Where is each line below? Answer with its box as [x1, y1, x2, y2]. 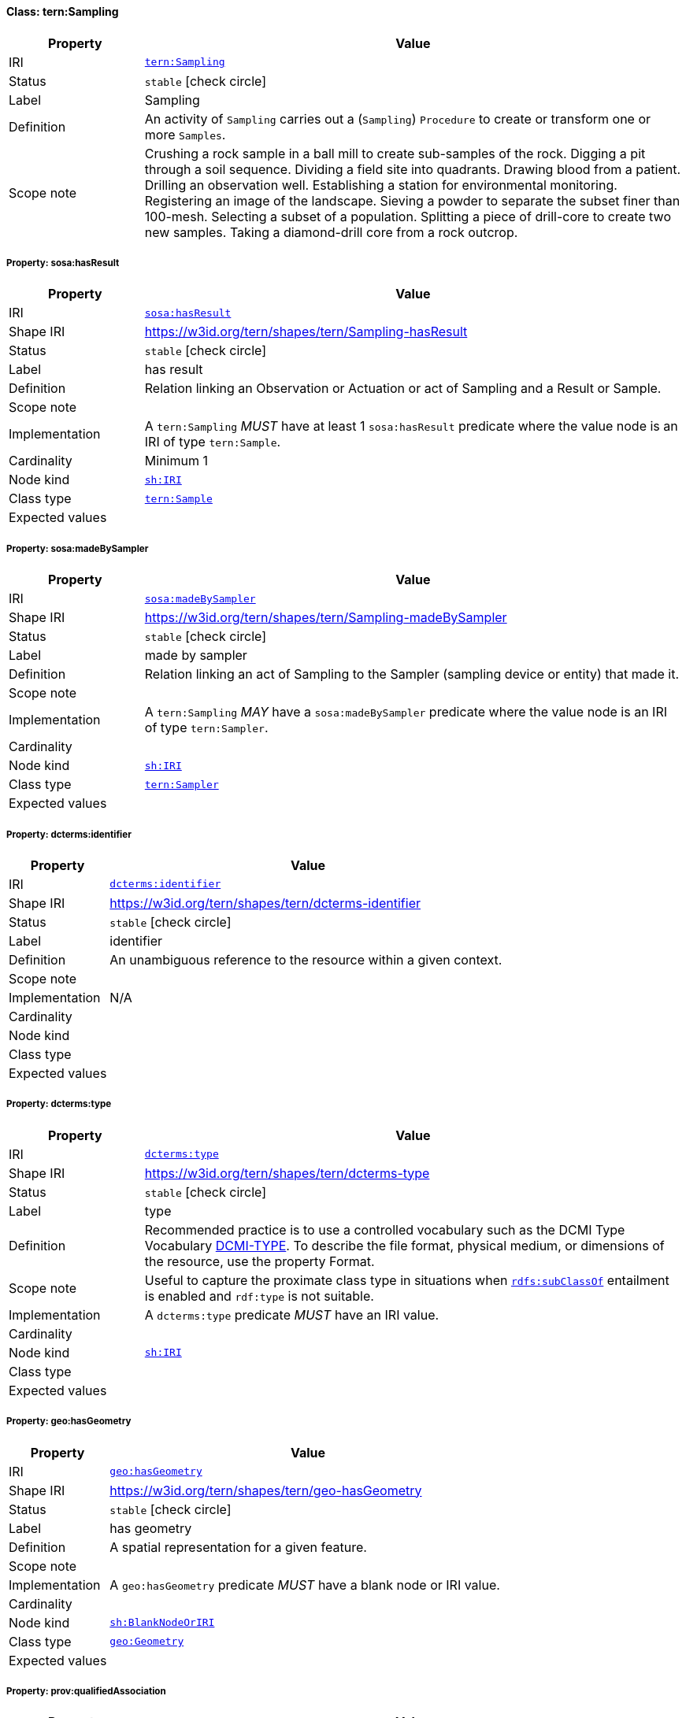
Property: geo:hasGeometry [6, 1416, 132, 1427]
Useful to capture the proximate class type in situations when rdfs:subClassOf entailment [144, 1272, 669, 1288]
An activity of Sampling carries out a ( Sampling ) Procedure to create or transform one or [144, 110, 651, 127]
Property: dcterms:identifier [6, 828, 132, 840]
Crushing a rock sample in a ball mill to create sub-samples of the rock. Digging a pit [144, 145, 646, 161]
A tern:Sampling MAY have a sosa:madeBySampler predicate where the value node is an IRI [144, 704, 667, 720]
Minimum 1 [144, 453, 208, 469]
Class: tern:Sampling [6, 5, 119, 18]
